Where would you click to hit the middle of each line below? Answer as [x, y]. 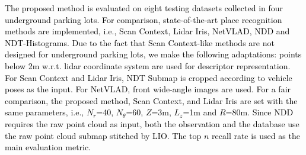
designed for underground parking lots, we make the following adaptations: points [153, 54]
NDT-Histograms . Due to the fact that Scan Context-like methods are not [140, 42]
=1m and [200, 112]
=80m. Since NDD [259, 112]
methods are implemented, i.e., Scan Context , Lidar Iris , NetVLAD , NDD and [147, 31]
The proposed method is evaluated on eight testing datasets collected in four [144, 8]
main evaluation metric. [48, 147]
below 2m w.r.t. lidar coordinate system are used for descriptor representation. [148, 65]
